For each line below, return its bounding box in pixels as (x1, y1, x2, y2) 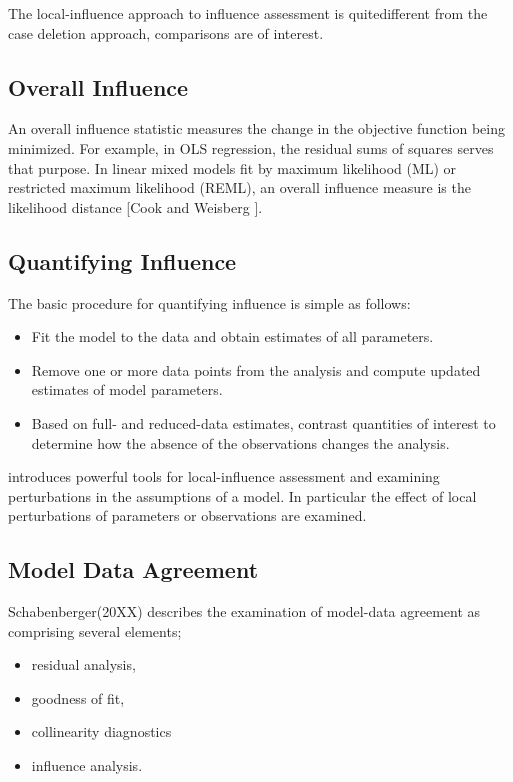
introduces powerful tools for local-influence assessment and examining (8, 466, 440, 487)
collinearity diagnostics (31, 721, 172, 742)
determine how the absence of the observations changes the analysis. (31, 432, 450, 453)
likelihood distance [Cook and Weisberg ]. (8, 196, 263, 217)
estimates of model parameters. (31, 379, 223, 400)
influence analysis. (31, 755, 143, 776)
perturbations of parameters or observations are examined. (8, 505, 367, 526)
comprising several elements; (8, 620, 182, 641)
